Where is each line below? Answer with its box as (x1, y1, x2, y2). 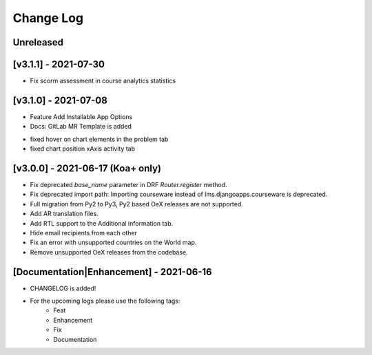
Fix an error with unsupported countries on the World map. (30, 238, 197, 247)
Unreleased (12, 36, 64, 48)
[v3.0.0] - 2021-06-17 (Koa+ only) (12, 162, 162, 174)
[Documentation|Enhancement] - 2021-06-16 (12, 266, 213, 278)
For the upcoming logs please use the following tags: (30, 297, 180, 305)
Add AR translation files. (30, 210, 99, 218)
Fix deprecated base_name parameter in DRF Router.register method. (30, 181, 227, 189)
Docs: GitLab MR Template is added (30, 122, 132, 131)
